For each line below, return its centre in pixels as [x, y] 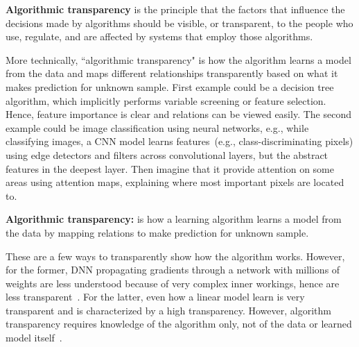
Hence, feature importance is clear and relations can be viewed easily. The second [178, 114]
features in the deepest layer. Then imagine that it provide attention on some [170, 168]
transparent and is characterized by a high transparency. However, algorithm [168, 310]
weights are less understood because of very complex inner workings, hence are [173, 283]
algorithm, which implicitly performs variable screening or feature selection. [166, 100]
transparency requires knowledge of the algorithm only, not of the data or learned [179, 324]
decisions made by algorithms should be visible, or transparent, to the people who [179, 23]
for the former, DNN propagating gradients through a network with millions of [173, 270]
